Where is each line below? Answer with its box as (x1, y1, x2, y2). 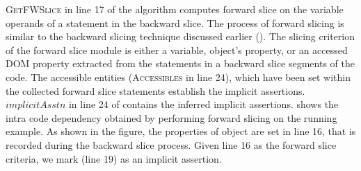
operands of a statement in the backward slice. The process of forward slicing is (6, 15, 344, 30)
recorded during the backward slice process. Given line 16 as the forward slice (6, 137, 337, 152)
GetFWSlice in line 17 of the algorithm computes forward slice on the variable (6, 2, 344, 16)
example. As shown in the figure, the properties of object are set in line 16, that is (6, 124, 356, 138)
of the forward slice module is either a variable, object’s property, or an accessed (6, 42, 348, 57)
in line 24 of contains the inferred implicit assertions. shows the (68, 97, 339, 111)
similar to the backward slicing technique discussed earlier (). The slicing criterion (6, 29, 355, 44)
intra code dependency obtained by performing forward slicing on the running (6, 110, 337, 125)
